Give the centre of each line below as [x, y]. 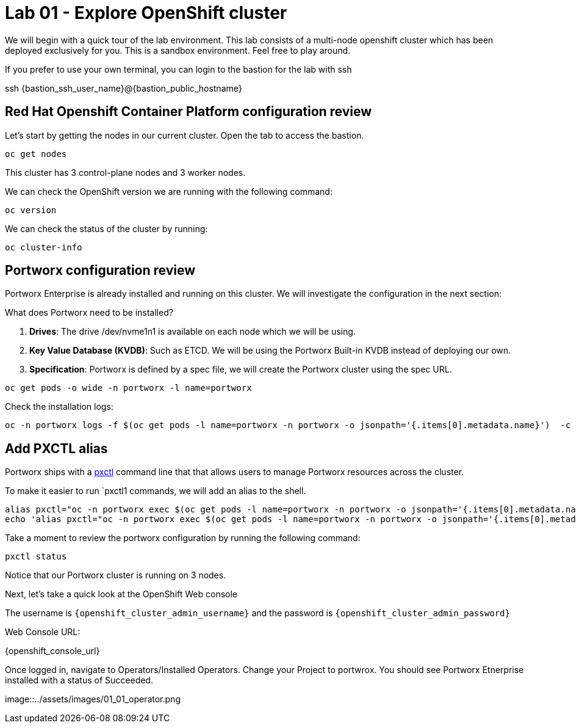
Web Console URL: [43, 632]
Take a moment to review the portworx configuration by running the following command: [183, 538]
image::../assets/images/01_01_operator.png [93, 699]
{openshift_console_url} [52, 651]
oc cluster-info [44, 247]
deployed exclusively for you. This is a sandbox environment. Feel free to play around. [178, 50]
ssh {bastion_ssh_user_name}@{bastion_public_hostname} [124, 88]
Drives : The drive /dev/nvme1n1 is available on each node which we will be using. [193, 332]
